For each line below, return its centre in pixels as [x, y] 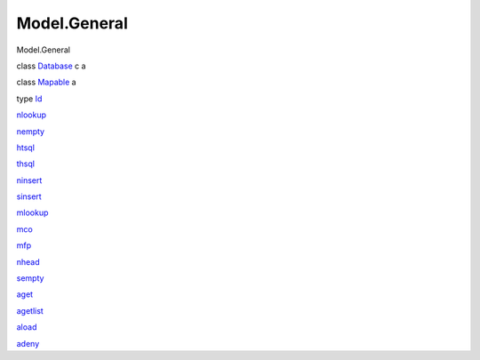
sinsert [29, 196]
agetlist [30, 310]
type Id [29, 99]
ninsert [29, 180]
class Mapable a [46, 82]
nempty [30, 131]
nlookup [31, 115]
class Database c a [51, 66]
